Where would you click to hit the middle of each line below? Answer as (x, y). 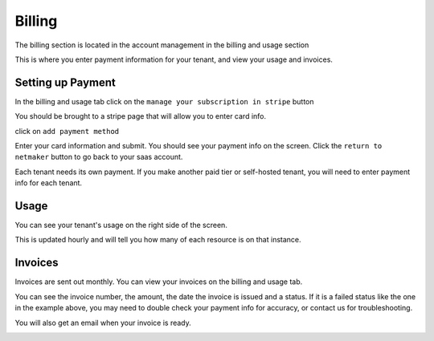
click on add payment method (67, 131)
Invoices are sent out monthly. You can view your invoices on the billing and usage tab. (159, 282)
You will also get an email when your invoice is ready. (103, 323)
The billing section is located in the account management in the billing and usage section (162, 45)
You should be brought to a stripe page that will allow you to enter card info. (141, 116)
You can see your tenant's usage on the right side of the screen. (121, 225)
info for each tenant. (49, 183)
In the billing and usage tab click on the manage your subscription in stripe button (164, 101)
